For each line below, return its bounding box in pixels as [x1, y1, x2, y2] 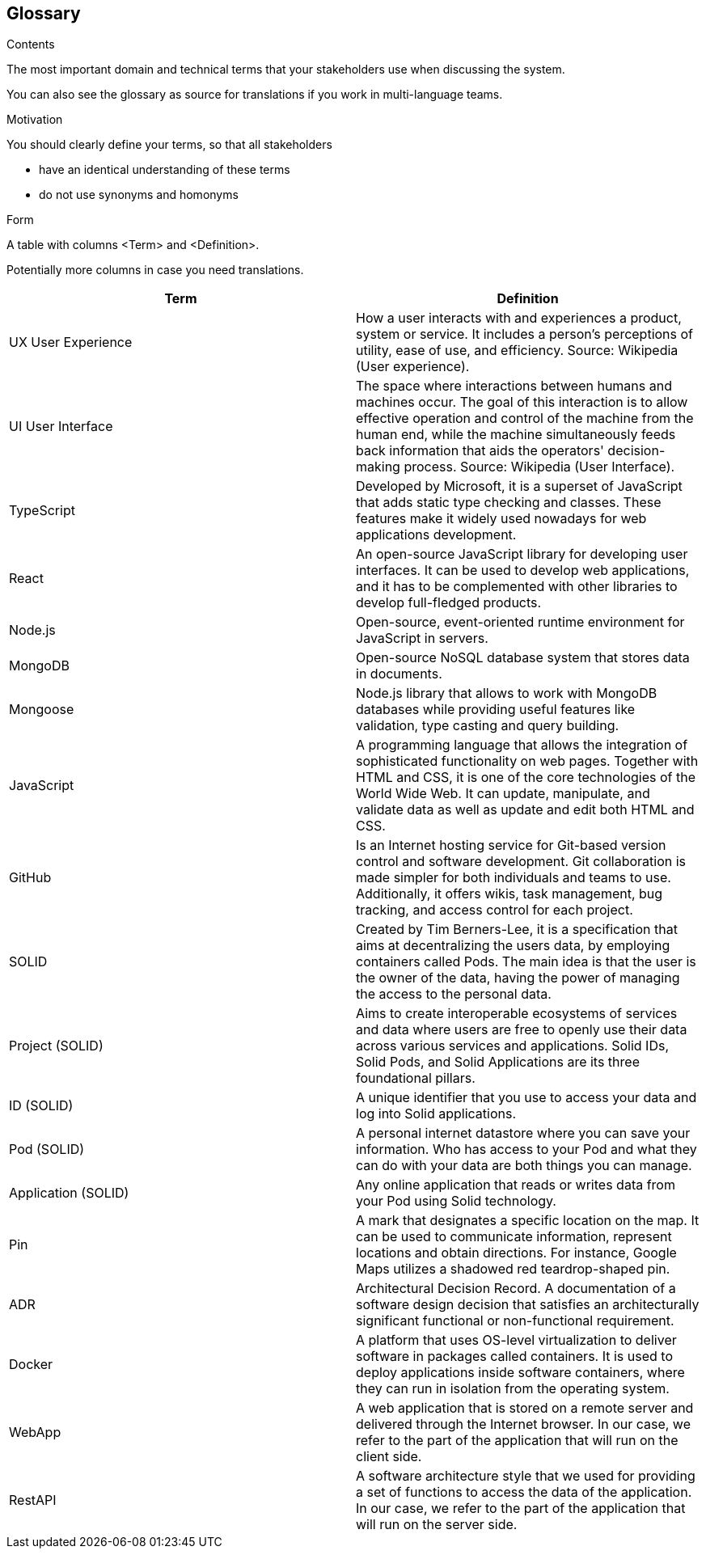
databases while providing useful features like [356, 701, 636, 718]
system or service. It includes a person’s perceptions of [356, 326, 694, 343]
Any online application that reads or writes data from [356, 1177, 675, 1194]
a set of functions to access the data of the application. [356, 1484, 692, 1501]
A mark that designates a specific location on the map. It [356, 1212, 700, 1229]
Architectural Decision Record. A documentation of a [356, 1280, 676, 1297]
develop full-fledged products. [356, 594, 542, 611]
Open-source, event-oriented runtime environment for [356, 614, 685, 631]
